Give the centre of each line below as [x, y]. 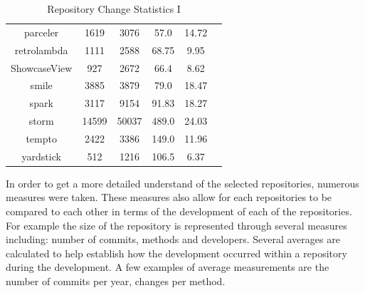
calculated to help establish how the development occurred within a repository [176, 253]
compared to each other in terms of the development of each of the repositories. [179, 211]
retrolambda [41, 50]
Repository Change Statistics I [114, 9]
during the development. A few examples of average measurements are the [168, 267]
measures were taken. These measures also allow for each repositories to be [169, 197]
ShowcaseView [42, 67]
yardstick [41, 156]
